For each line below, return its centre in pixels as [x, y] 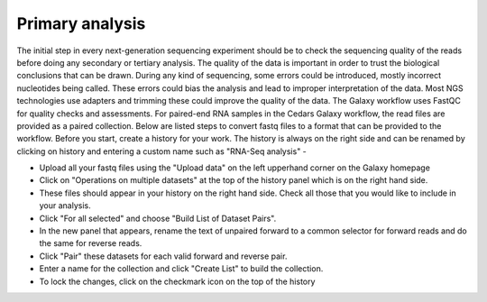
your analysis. [65, 206]
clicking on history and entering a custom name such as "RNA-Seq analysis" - [161, 151]
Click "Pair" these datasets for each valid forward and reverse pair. [163, 256]
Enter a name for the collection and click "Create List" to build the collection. [181, 269]
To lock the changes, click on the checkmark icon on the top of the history [177, 281]
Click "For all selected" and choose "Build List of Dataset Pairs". [158, 218]
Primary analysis [81, 23]
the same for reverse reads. [91, 243]
